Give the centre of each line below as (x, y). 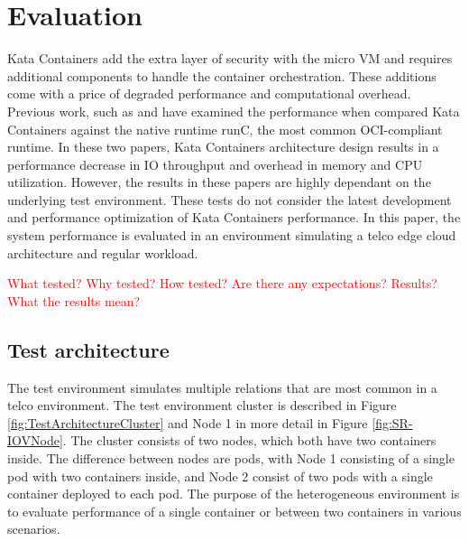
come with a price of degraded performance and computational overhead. (209, 93)
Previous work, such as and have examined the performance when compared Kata (234, 111)
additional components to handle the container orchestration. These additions (222, 75)
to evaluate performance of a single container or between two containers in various (234, 511)
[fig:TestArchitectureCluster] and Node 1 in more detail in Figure (188, 422)
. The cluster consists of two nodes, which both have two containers (249, 440)
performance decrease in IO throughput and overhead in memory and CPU (215, 164)
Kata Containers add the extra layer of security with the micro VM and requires (230, 58)
